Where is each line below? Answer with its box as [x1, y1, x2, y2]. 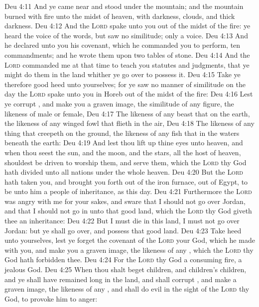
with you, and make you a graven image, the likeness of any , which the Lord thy [4, 244, 254, 255]
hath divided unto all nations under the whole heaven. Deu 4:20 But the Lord [4, 167, 243, 177]
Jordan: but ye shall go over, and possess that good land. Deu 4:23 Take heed [4, 225, 242, 235]
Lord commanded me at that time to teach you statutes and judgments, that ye [4, 59, 250, 70]
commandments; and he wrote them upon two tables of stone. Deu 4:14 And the [4, 49, 250, 60]
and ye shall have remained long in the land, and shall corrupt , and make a [4, 274, 237, 284]
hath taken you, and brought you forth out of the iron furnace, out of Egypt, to [4, 176, 248, 187]
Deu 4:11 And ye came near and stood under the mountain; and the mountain [4, 1, 244, 11]
